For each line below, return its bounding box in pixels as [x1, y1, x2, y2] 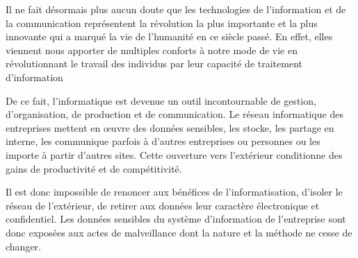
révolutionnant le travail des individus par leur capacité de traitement [6, 56, 302, 71]
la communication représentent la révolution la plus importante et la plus [6, 15, 318, 30]
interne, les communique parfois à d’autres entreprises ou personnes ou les [6, 134, 320, 148]
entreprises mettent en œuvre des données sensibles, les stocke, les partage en [6, 120, 334, 135]
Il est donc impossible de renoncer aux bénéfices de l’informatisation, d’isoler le [6, 184, 343, 199]
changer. [6, 239, 41, 253]
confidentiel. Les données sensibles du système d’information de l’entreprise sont [6, 212, 346, 226]
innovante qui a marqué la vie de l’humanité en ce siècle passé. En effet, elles [6, 29, 333, 44]
